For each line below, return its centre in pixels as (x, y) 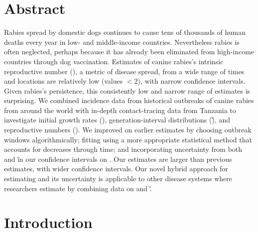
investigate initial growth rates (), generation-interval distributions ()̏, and (117, 120)
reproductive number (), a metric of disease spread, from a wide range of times (124, 71)
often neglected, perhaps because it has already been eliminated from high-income (129, 52)
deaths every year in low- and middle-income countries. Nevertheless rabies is (122, 42)
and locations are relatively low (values (64, 81)
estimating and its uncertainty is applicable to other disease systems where (118, 178)
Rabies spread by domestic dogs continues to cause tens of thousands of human (125, 32)
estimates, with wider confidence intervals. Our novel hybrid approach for (116, 169)
